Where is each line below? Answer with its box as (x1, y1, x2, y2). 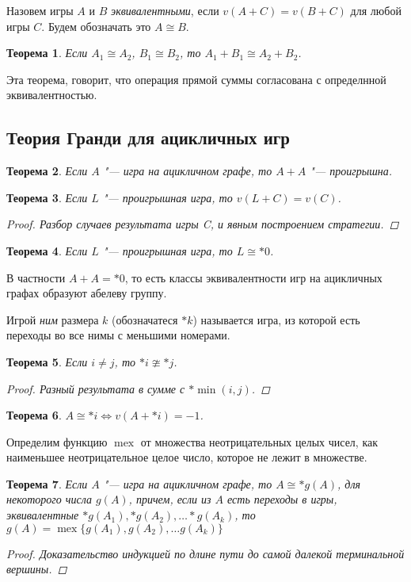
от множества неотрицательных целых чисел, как (140, 433, 379, 450)
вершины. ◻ (6, 561, 67, 577)
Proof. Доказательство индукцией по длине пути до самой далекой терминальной (6, 545, 405, 561)
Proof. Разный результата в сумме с (6, 380, 185, 396)
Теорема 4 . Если (6, 242, 88, 258)
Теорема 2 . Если (6, 163, 88, 179)
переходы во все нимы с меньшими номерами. (6, 327, 230, 343)
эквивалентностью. (6, 86, 97, 103)
